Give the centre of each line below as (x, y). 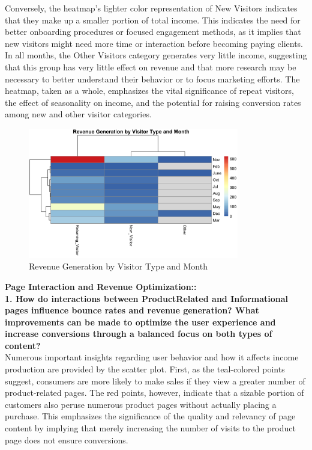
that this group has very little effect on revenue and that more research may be (151, 66)
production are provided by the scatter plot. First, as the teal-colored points (145, 369)
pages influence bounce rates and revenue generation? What (132, 310)
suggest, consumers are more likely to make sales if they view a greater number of (155, 381)
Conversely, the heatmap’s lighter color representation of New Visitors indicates (151, 8)
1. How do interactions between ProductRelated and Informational (147, 298)
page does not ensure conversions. (67, 439)
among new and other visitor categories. (78, 114)
